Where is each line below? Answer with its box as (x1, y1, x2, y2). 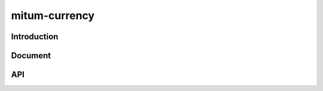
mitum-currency (11, 9, 95, 22)
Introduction (11, 32, 59, 42)
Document (11, 51, 51, 61)
